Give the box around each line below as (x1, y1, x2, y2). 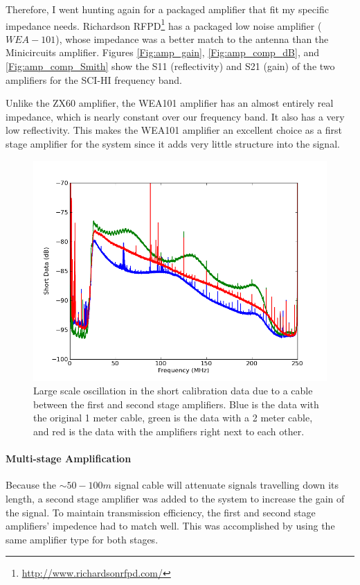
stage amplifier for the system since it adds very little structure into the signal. (6, 137, 340, 150)
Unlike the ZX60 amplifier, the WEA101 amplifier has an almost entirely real (6, 96, 334, 110)
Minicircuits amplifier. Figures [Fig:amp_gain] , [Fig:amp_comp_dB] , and (6, 45, 320, 60)
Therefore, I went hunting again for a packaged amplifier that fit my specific (6, 2, 329, 16)
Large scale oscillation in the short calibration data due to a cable (33, 383, 313, 398)
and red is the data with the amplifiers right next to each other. (33, 424, 305, 438)
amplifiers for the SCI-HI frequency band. (6, 72, 182, 87)
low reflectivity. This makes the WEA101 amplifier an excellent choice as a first (6, 123, 342, 137)
